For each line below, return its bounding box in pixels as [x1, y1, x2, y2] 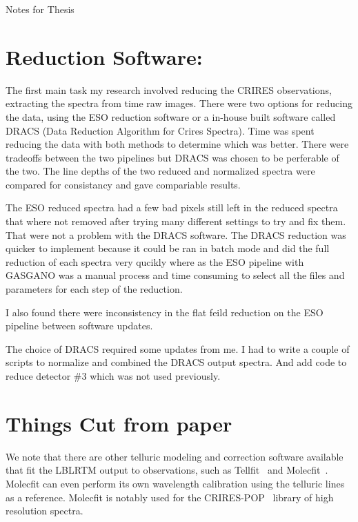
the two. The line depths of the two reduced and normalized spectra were [6, 164, 315, 178]
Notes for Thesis [6, 2, 74, 16]
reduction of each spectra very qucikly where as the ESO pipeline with [6, 254, 304, 269]
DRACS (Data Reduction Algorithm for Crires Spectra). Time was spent [6, 123, 315, 137]
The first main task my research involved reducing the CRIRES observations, [6, 82, 332, 97]
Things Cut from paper [6, 409, 232, 437]
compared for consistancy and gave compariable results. [6, 177, 241, 191]
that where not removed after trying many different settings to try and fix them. [6, 214, 346, 229]
